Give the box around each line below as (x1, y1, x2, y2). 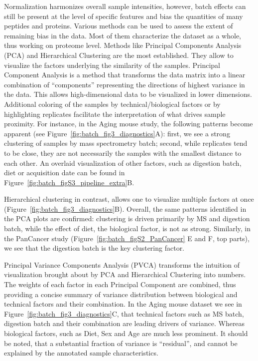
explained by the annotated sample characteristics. (4, 348, 158, 358)
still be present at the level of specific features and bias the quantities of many (4, 10, 243, 21)
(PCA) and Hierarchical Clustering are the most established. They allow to (4, 49, 234, 60)
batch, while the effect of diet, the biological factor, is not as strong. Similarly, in (4, 223, 251, 234)
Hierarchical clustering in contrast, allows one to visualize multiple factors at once (4, 194, 254, 204)
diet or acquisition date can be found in (4, 167, 125, 178)
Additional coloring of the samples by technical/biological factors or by (4, 98, 221, 109)
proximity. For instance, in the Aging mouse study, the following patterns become (4, 118, 253, 129)
